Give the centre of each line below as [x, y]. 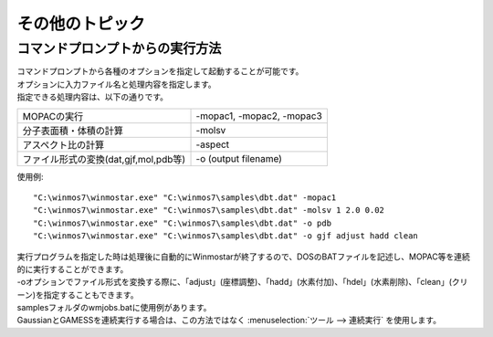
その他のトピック [81, 24]
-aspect [213, 144]
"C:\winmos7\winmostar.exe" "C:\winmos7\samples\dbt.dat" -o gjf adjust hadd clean [226, 236]
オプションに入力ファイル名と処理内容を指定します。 [116, 84]
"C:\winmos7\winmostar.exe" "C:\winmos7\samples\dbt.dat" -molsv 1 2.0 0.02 [209, 211]
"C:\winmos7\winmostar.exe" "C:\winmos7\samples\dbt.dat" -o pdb [183, 223]
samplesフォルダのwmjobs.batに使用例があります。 [114, 308]
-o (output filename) [239, 158]
